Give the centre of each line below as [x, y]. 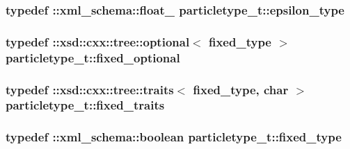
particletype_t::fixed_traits [85, 105]
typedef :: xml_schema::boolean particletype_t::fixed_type [174, 137]
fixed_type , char [241, 89]
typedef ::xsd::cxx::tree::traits [90, 89]
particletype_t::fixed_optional [93, 57]
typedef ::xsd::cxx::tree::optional [98, 41]
